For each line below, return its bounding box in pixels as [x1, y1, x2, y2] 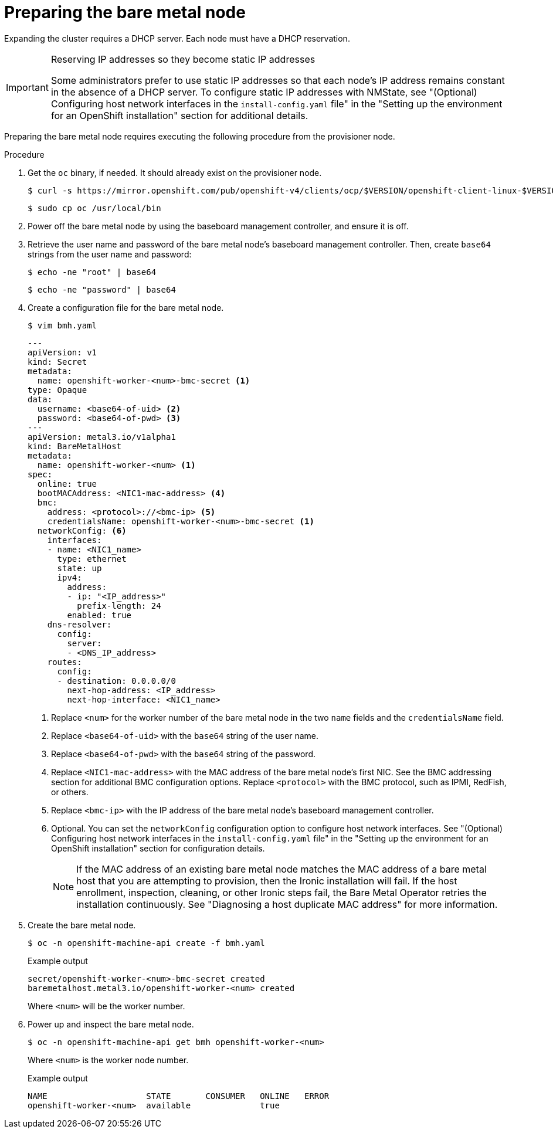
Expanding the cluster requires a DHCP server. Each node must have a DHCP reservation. [4, 33, 350, 43]
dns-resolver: [47, 619, 112, 629]
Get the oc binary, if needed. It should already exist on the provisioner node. [28, 167, 322, 178]
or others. [51, 786, 89, 797]
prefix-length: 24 [77, 601, 161, 610]
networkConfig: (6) [37, 525, 127, 535]
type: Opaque [28, 385, 87, 395]
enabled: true [67, 610, 132, 620]
